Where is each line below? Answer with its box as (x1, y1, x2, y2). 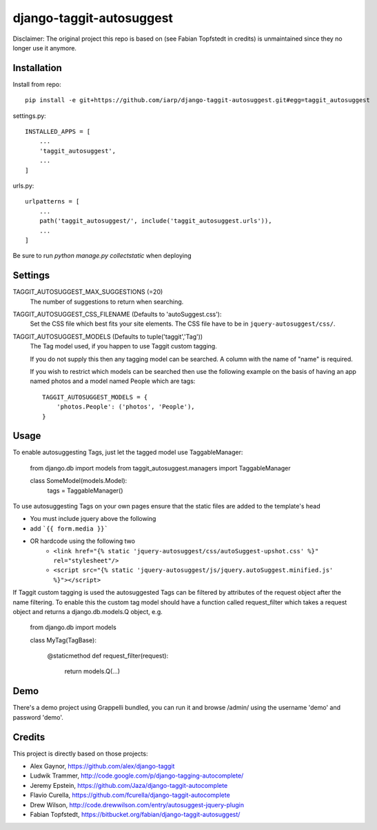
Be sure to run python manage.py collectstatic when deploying (12, 252, 192, 260)
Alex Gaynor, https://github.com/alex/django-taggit (30, 762, 175, 771)
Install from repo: (12, 80, 61, 88)
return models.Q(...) (64, 667, 121, 675)
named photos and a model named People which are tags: (30, 377, 196, 386)
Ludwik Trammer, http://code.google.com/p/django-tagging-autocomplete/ (30, 771, 244, 780)
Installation (12, 62, 62, 74)
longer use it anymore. (12, 43, 77, 52)
